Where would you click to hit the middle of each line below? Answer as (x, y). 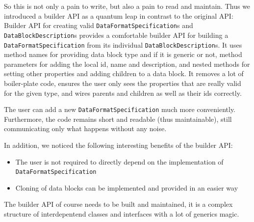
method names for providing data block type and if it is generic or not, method (123, 54)
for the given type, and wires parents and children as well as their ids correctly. (123, 93)
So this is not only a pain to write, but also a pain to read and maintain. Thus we (127, 6)
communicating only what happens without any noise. (85, 128)
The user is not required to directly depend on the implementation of (119, 161)
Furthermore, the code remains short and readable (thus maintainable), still (118, 119)
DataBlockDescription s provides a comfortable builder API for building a (116, 35)
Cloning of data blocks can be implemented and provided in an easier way (127, 187)
